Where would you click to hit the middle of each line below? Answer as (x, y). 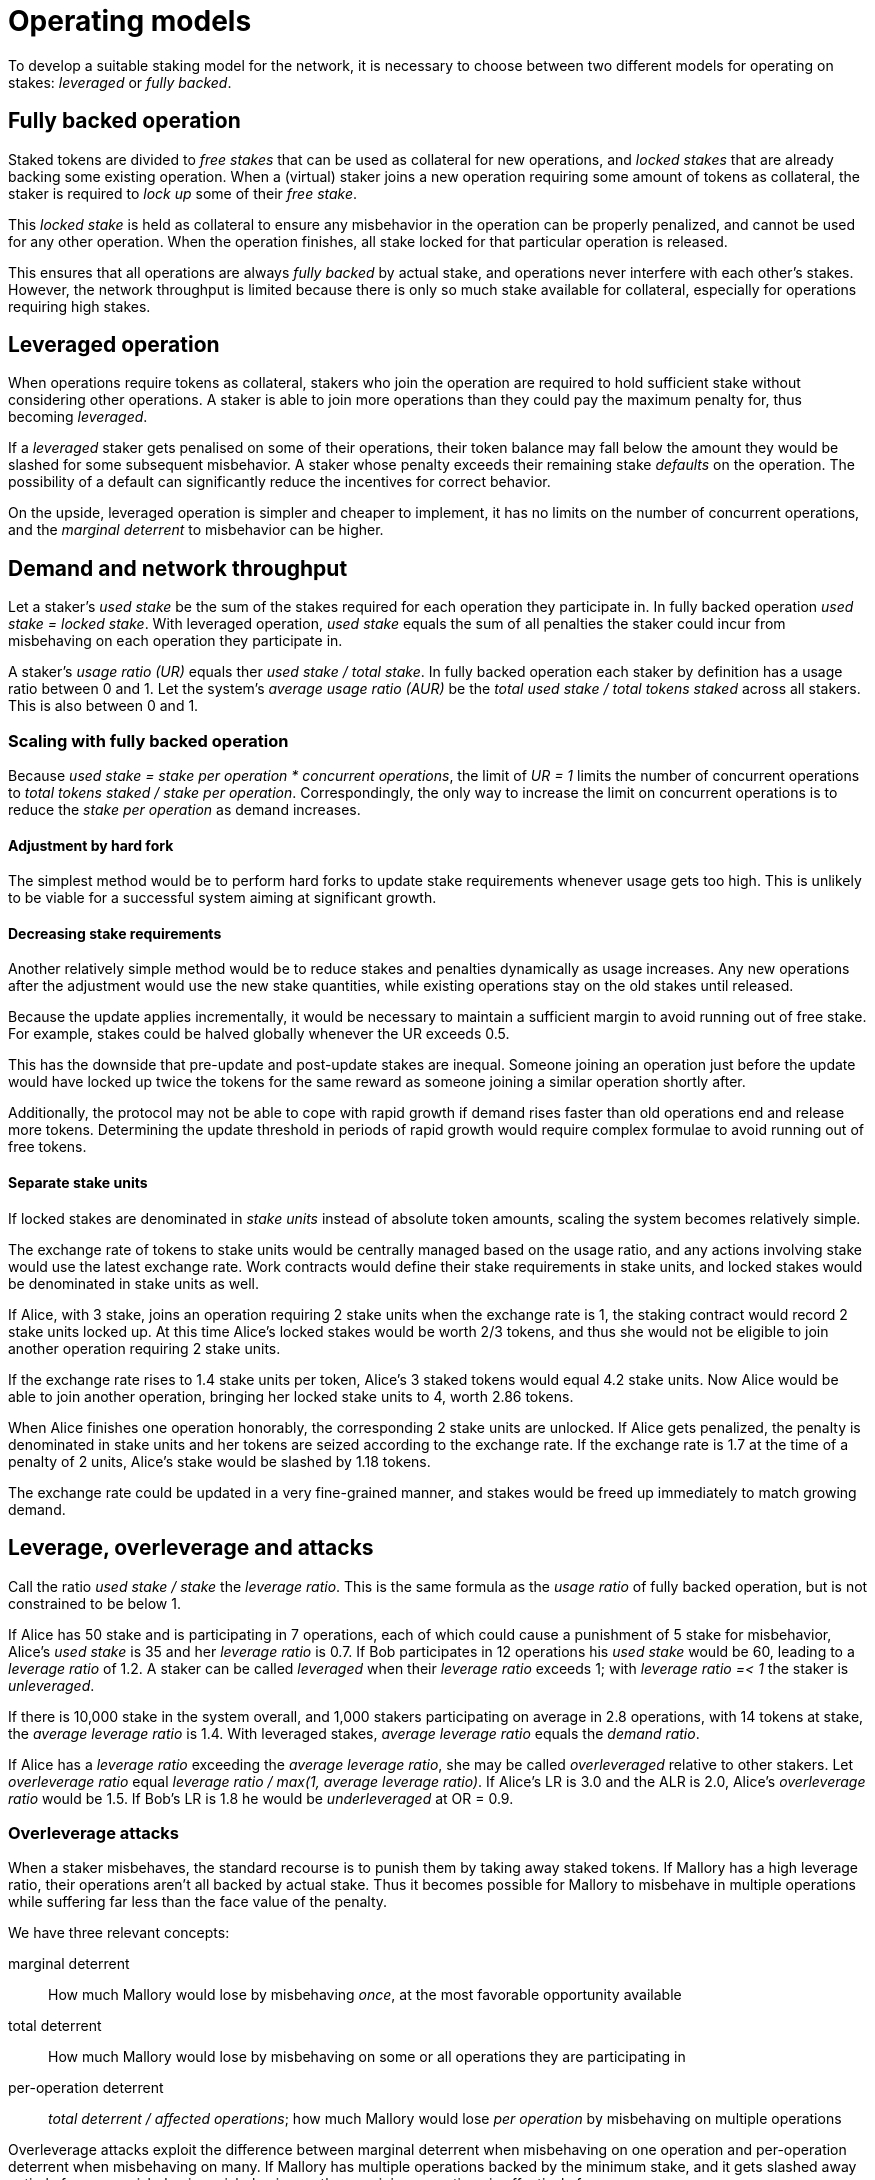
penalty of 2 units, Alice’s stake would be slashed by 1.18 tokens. (219, 1461)
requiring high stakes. (79, 306)
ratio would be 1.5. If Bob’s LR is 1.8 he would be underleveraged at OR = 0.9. (261, 1798)
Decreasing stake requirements (115, 933)
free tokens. (47, 1147)
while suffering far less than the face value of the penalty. (198, 1902)
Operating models (130, 21)
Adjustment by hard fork (91, 845)
